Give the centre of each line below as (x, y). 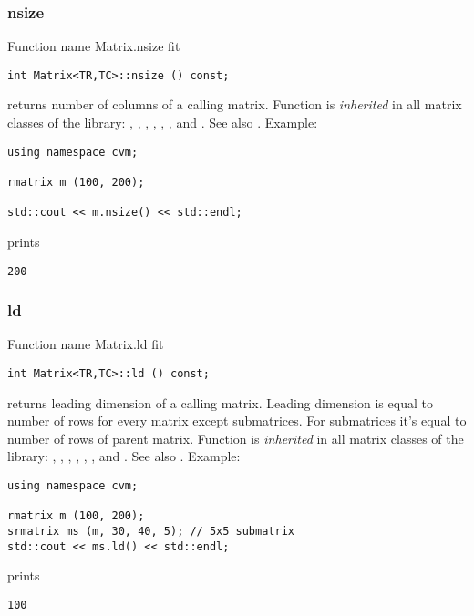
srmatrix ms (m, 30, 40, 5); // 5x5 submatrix (151, 531)
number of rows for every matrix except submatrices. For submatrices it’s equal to (237, 421)
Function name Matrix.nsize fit (94, 46)
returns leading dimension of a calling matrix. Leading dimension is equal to (220, 402)
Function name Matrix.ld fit (86, 344)
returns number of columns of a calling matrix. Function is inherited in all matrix (235, 104)
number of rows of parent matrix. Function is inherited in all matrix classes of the (236, 438)
